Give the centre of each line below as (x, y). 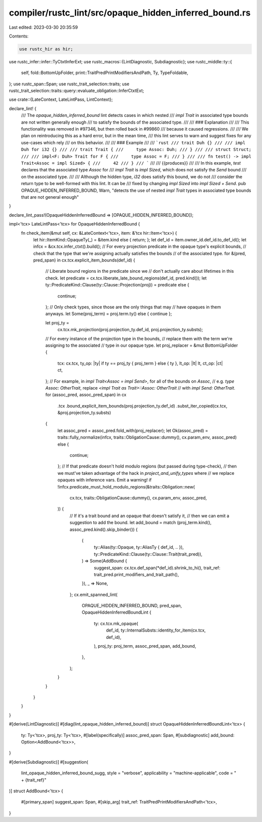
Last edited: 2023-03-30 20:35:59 (43, 27)
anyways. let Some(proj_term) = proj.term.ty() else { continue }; (109, 314)
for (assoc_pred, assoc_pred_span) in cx (86, 395)
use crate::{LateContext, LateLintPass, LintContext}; (61, 99)
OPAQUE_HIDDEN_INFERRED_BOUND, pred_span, (132, 606)
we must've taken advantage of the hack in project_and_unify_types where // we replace (146, 473)
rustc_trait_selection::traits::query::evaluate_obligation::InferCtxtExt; (76, 91)
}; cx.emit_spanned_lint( (94, 595)
